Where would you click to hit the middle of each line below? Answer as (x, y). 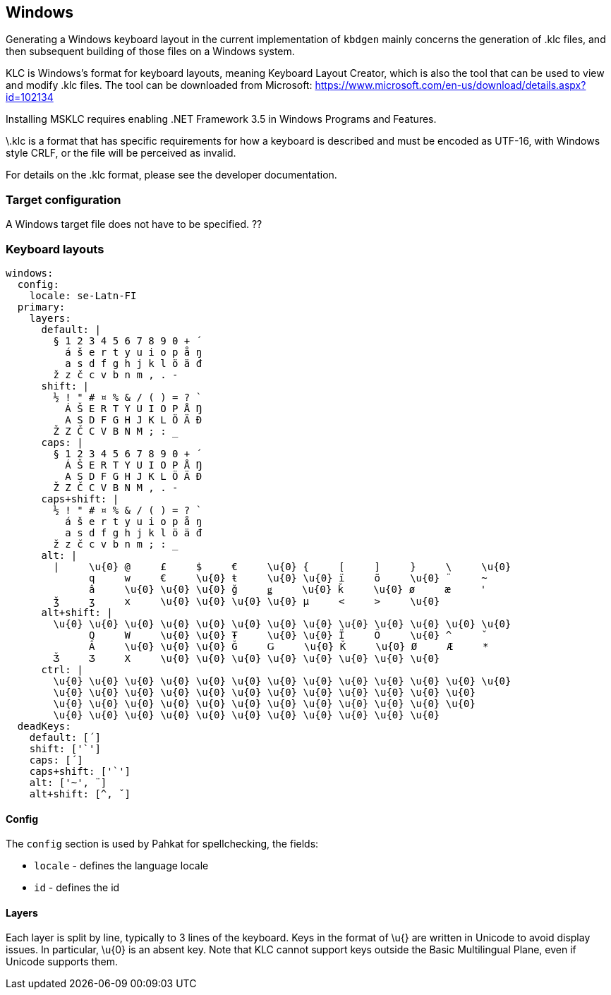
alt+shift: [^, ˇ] (80, 794)
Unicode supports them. (62, 962)
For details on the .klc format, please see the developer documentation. (171, 175)
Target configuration (63, 199)
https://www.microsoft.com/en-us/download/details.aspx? (450, 85)
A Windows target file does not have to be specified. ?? (134, 224)
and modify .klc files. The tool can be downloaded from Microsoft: (159, 85)
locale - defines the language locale (121, 866)
